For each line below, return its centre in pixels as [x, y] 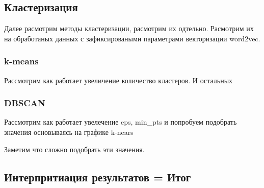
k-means [21, 61]
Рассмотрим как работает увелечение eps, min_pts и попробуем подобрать [121, 122]
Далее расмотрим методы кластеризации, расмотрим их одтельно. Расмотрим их [129, 28]
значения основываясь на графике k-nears [69, 132]
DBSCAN [25, 103]
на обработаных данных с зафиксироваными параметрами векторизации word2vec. [132, 38]
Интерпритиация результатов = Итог [98, 177]
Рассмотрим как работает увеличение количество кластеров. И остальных [118, 80]
